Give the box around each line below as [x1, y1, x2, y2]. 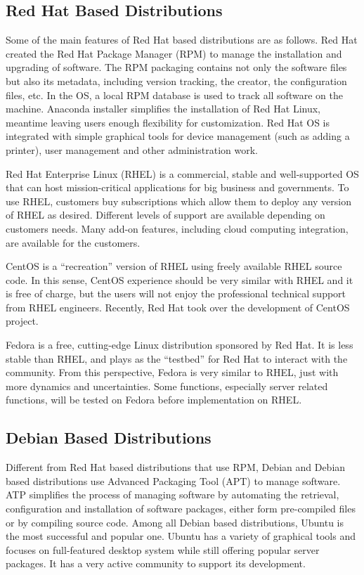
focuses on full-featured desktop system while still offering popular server [6, 542, 320, 557]
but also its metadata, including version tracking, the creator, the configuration [6, 73, 347, 88]
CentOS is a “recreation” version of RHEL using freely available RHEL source [6, 259, 342, 273]
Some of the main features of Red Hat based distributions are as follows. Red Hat [6, 32, 358, 47]
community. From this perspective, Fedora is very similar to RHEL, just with [6, 365, 339, 380]
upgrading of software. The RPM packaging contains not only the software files [6, 60, 347, 75]
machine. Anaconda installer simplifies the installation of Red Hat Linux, [6, 101, 320, 116]
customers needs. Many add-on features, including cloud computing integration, [6, 221, 349, 235]
